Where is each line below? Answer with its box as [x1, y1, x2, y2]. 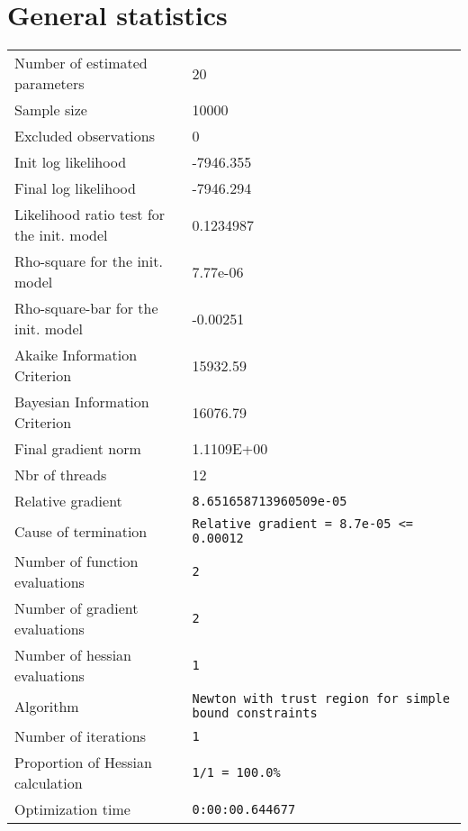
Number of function [14, 551, 139, 572]
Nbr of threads [14, 464, 107, 486]
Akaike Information [14, 344, 138, 366]
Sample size [14, 99, 87, 121]
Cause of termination [14, 520, 148, 542]
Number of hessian [14, 644, 132, 666]
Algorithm [14, 695, 79, 717]
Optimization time [14, 799, 130, 820]
